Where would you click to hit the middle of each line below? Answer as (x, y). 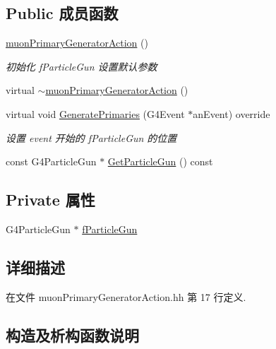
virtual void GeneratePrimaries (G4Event (95, 113)
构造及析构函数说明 (72, 335)
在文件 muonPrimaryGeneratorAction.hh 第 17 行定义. (126, 296)
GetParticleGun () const (160, 161)
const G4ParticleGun (51, 161)
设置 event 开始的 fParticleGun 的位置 (91, 137)
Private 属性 (50, 200)
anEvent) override (232, 113)
